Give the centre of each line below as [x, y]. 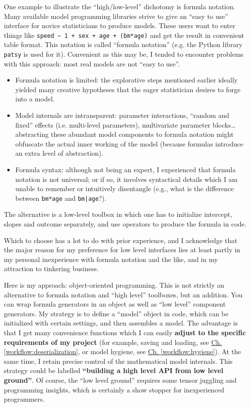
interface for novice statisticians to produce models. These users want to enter [120, 25]
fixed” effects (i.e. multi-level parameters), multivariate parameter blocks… [125, 124]
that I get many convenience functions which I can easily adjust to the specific [125, 332]
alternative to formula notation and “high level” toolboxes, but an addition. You [123, 294]
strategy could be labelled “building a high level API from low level [114, 370]
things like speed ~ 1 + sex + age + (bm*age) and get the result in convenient [124, 35]
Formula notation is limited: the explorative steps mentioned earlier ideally [126, 80]
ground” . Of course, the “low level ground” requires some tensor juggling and [120, 380]
